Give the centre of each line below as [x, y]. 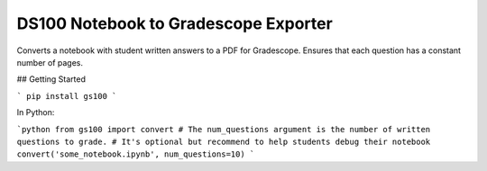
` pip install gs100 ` [67, 96]
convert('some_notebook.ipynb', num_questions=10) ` [136, 154]
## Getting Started [51, 79]
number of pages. [50, 62]
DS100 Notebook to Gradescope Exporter [175, 23]
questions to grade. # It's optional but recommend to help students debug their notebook [224, 141]
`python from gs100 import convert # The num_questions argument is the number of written [224, 129]
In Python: [36, 112]
